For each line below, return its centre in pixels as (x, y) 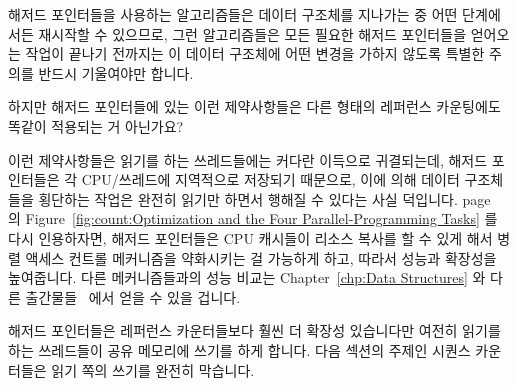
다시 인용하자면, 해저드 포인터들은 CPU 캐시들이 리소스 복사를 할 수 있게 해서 (250, 237)
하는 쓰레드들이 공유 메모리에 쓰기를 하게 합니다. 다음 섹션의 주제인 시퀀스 (239, 349)
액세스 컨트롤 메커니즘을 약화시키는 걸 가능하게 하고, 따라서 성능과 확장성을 (261, 257)
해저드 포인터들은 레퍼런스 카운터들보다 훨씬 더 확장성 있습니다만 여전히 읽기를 (254, 330)
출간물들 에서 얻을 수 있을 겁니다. (133, 296)
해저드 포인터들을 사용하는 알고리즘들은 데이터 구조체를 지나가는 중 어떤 (233, 14)
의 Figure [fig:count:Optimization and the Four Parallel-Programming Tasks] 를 (253, 218)
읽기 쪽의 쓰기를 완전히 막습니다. (153, 369)
